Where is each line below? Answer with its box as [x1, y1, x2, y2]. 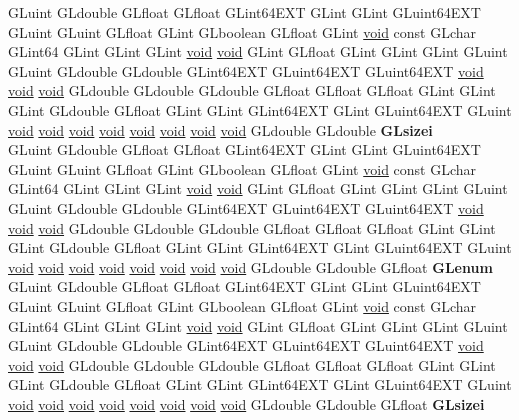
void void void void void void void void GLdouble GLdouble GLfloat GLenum [8, 256, 493, 277]
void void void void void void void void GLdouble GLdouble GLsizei [8, 119, 433, 140]
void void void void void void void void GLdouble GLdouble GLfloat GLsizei [8, 393, 485, 414]
